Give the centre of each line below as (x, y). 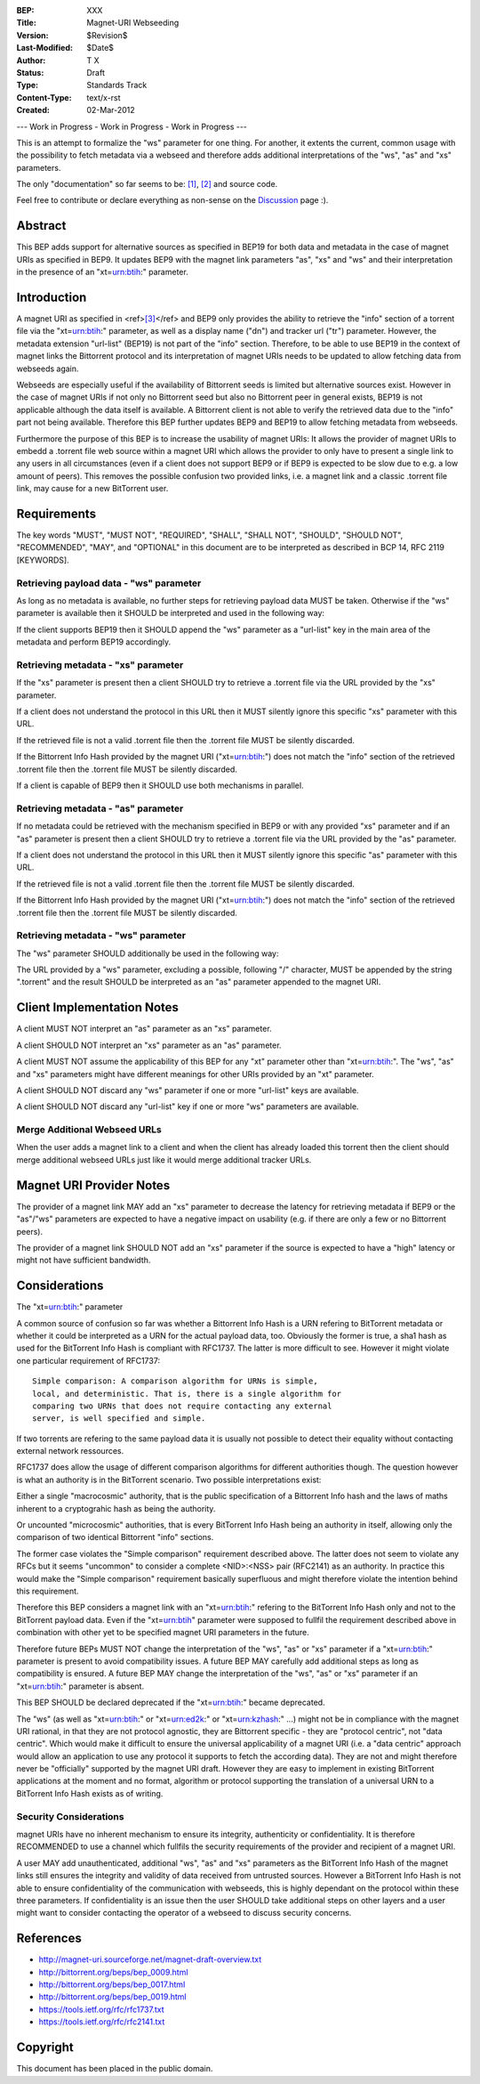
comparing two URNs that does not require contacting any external (182, 1406)
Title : (27, 23)
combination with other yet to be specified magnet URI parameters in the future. (163, 1633)
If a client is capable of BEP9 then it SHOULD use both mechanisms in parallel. (160, 786)
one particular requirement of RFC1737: (88, 1360)
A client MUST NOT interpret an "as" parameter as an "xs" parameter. (144, 1029)
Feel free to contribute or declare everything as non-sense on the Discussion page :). (172, 200)
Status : (30, 72)
